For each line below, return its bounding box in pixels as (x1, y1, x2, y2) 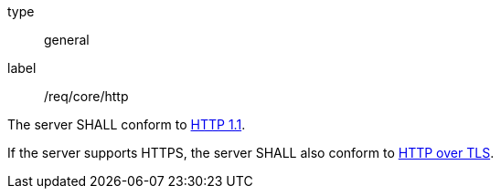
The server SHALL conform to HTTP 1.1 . (7, 117, 246, 132)
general (44, 32, 90, 47)
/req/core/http (44, 88, 129, 104)
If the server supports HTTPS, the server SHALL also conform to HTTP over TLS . (7, 145, 495, 160)
